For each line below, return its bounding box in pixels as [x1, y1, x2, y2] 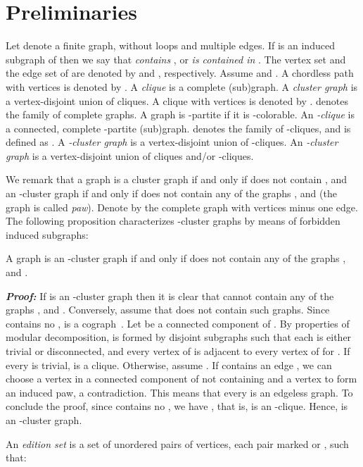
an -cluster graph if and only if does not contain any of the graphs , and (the [6, 186, 337, 201]
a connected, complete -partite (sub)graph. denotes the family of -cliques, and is [6, 120, 351, 135]
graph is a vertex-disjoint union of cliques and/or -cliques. [6, 148, 254, 163]
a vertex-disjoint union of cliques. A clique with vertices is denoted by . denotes [6, 93, 348, 108]
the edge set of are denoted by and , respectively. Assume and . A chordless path [6, 66, 354, 80]
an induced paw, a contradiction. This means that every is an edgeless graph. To [6, 385, 353, 399]
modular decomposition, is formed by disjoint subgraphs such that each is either [6, 330, 352, 344]
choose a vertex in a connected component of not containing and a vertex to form [6, 371, 357, 386]
